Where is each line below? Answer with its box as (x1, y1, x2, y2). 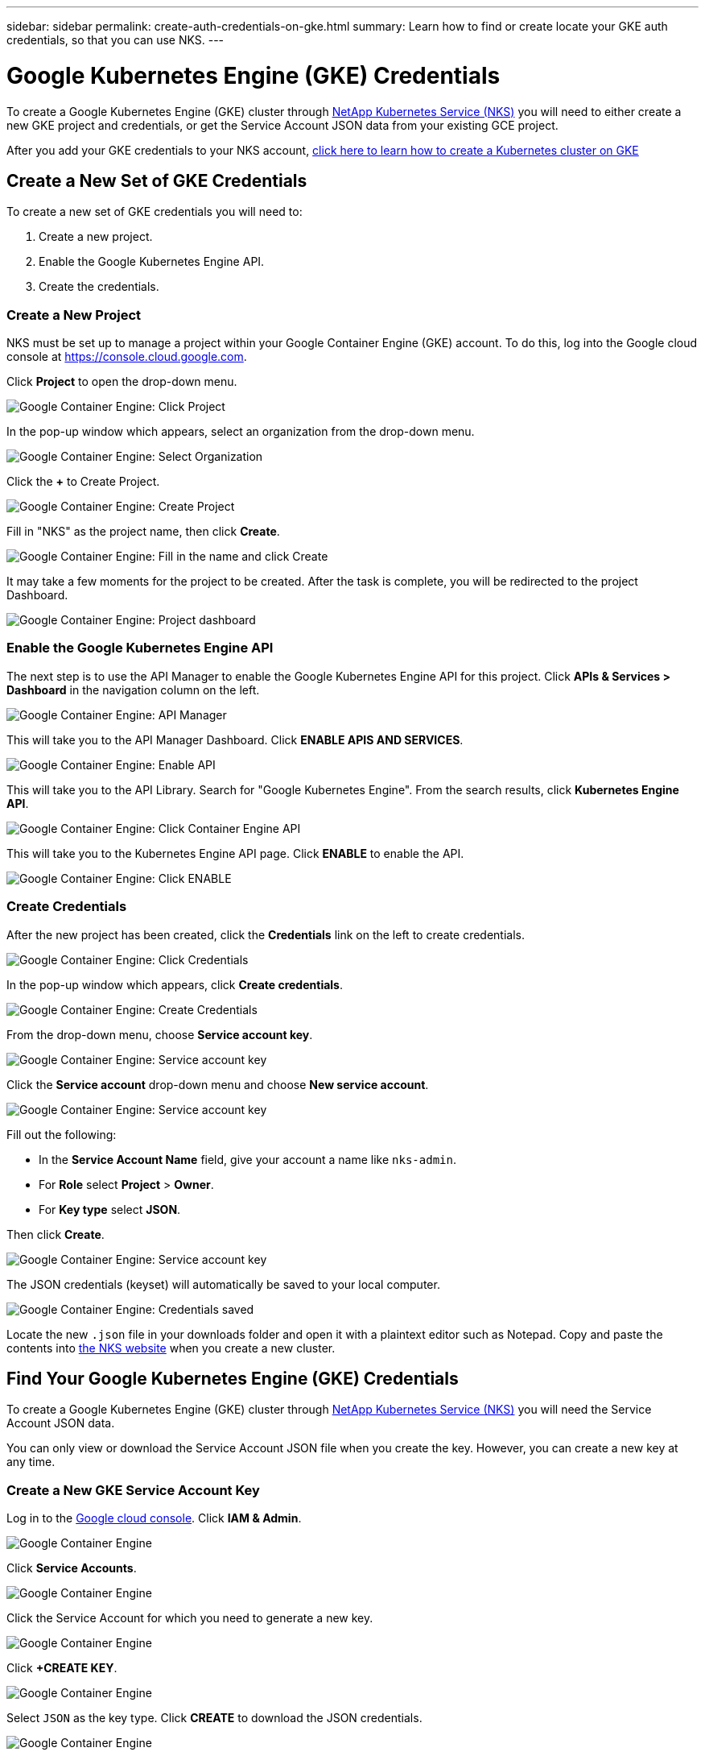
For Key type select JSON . (39, 1202, 181, 1216)
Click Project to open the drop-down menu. (6, 375, 237, 389)
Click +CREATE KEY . (6, 1661, 117, 1675)
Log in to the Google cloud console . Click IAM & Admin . (6, 1511, 302, 1526)
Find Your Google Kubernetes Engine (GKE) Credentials (6, 1369, 459, 1389)
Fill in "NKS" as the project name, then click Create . (6, 524, 280, 539)
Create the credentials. (39, 280, 159, 294)
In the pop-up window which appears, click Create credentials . (6, 977, 343, 992)
